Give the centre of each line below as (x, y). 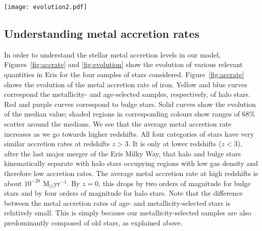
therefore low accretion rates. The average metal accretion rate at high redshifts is (131, 173)
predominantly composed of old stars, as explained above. (93, 222)
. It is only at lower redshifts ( (175, 143)
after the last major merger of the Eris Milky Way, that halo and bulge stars (122, 153)
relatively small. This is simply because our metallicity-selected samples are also (128, 213)
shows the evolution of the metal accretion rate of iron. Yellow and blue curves (126, 84)
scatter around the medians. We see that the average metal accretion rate (118, 124)
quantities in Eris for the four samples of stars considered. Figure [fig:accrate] (124, 74)
